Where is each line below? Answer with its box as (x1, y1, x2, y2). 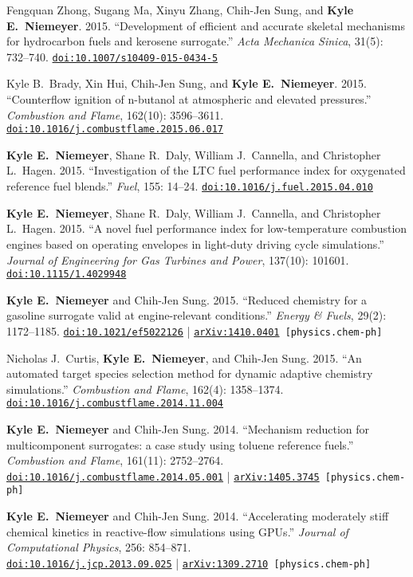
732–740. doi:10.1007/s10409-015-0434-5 (6, 48, 218, 65)
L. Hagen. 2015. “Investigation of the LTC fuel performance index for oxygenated (6, 162, 406, 179)
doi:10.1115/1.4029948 (6, 269, 127, 281)
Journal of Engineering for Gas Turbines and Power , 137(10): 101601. (6, 251, 349, 268)
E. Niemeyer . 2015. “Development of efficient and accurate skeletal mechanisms (6, 17, 405, 33)
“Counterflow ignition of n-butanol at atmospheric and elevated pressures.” (6, 91, 372, 108)
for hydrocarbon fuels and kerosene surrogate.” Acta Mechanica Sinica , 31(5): (6, 33, 383, 49)
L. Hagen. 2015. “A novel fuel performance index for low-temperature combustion (6, 220, 407, 237)
